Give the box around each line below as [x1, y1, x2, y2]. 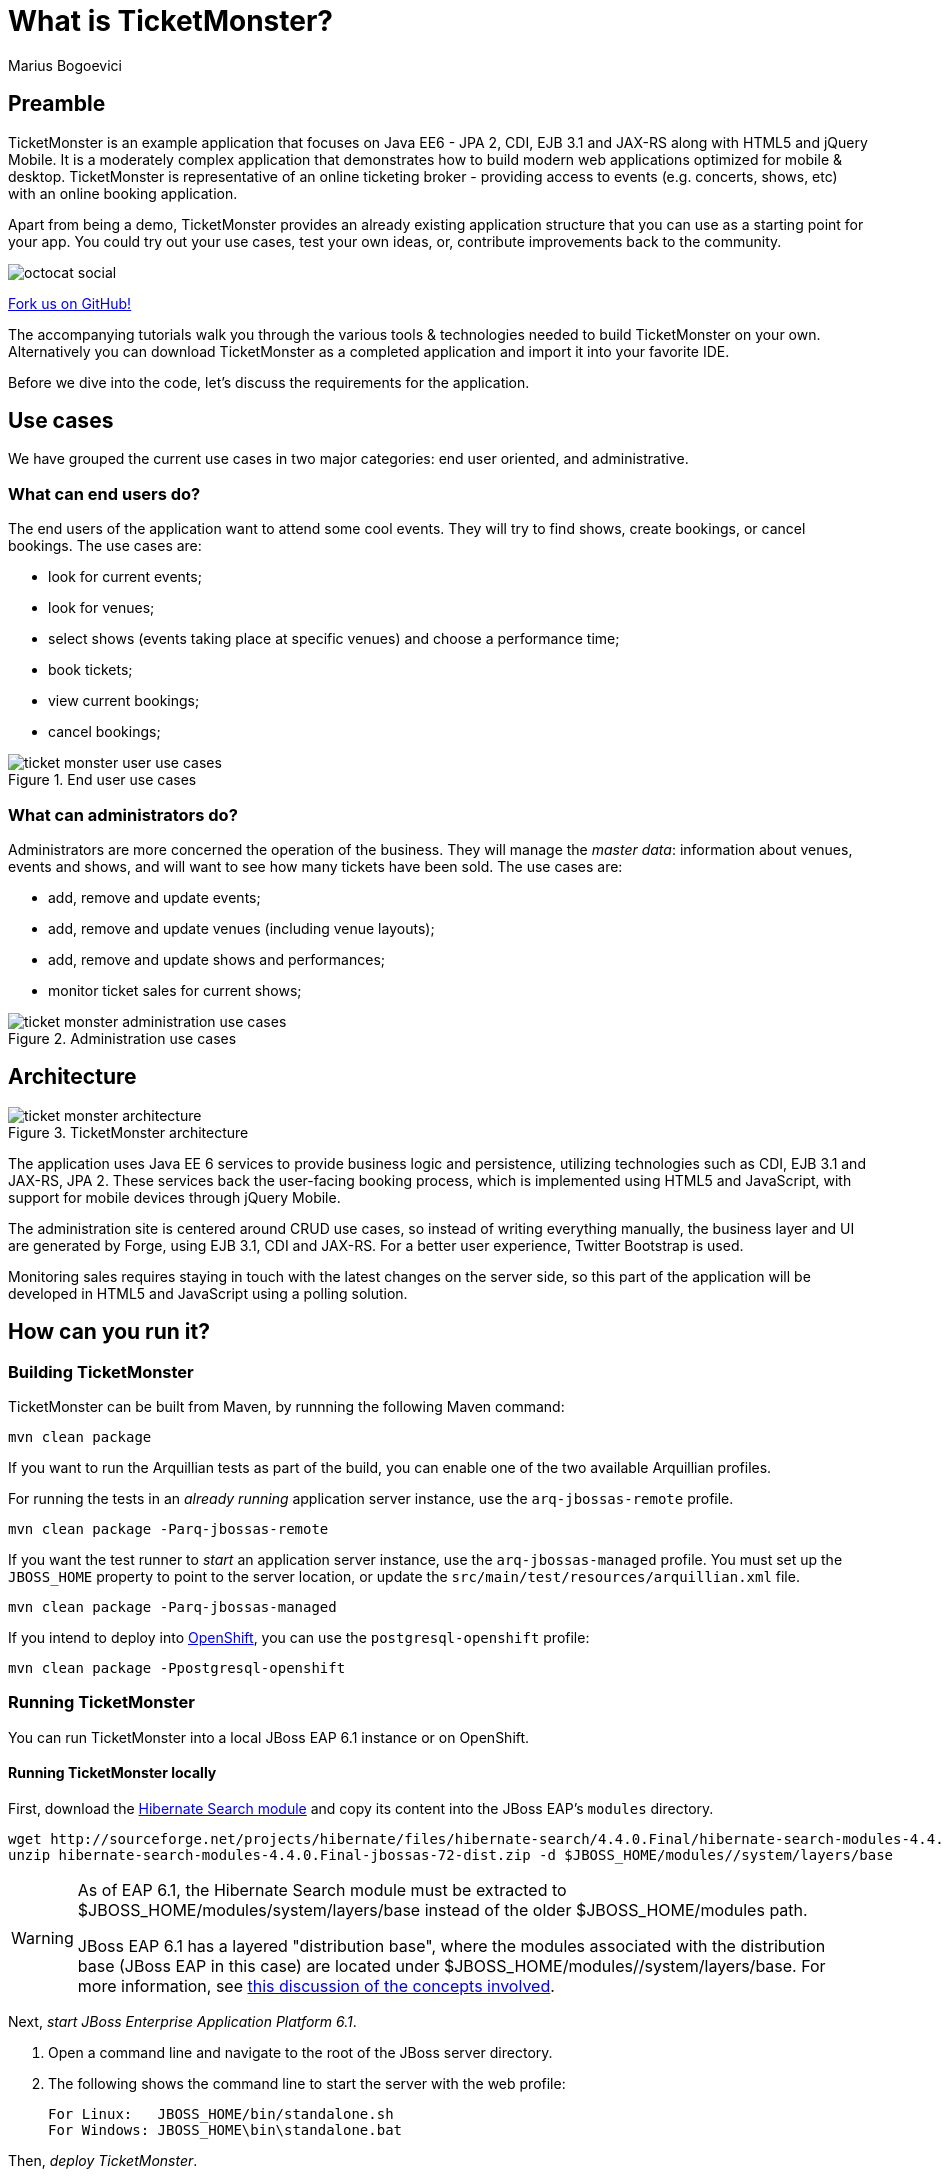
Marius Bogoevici [8, 56, 122, 74]
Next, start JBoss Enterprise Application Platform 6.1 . [8, 2012, 357, 2030]
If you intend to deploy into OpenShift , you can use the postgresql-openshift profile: [8, 1629, 590, 1646]
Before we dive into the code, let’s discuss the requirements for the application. [8, 373, 530, 391]
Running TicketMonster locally [8, 1764, 217, 1782]
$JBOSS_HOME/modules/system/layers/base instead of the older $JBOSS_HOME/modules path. [77, 1899, 808, 1920]
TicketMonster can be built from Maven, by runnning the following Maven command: [8, 1398, 565, 1415]
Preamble [8, 91, 106, 117]
